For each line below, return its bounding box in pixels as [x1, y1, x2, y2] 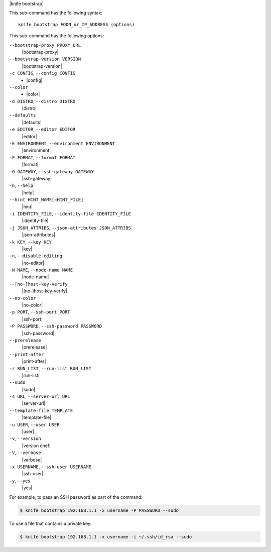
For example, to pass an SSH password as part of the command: [9, 494, 143, 500]
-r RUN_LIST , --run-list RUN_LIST [9, 365, 91, 371]
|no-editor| [22, 260, 45, 266]
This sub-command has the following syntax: [9, 10, 103, 16]
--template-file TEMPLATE [9, 407, 73, 413]
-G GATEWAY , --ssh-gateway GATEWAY [9, 168, 94, 174]
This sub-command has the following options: [9, 33, 104, 39]
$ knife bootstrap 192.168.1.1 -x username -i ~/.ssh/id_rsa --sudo [20, 534, 192, 539]
